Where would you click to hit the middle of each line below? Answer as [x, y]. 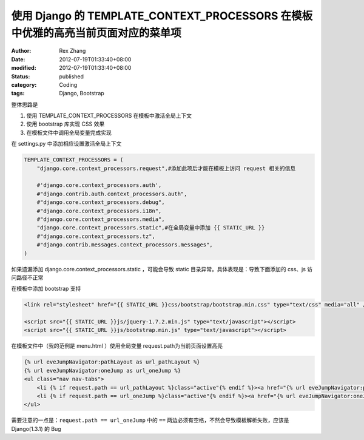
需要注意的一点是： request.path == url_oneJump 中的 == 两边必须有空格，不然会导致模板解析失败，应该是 [150, 420]
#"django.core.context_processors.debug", [101, 202]
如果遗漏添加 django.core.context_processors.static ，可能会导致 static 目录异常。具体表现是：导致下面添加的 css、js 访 [162, 269]
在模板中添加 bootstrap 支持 [46, 289]
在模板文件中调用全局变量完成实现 [69, 132]
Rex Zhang [72, 51]
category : [24, 84]
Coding [68, 84]
